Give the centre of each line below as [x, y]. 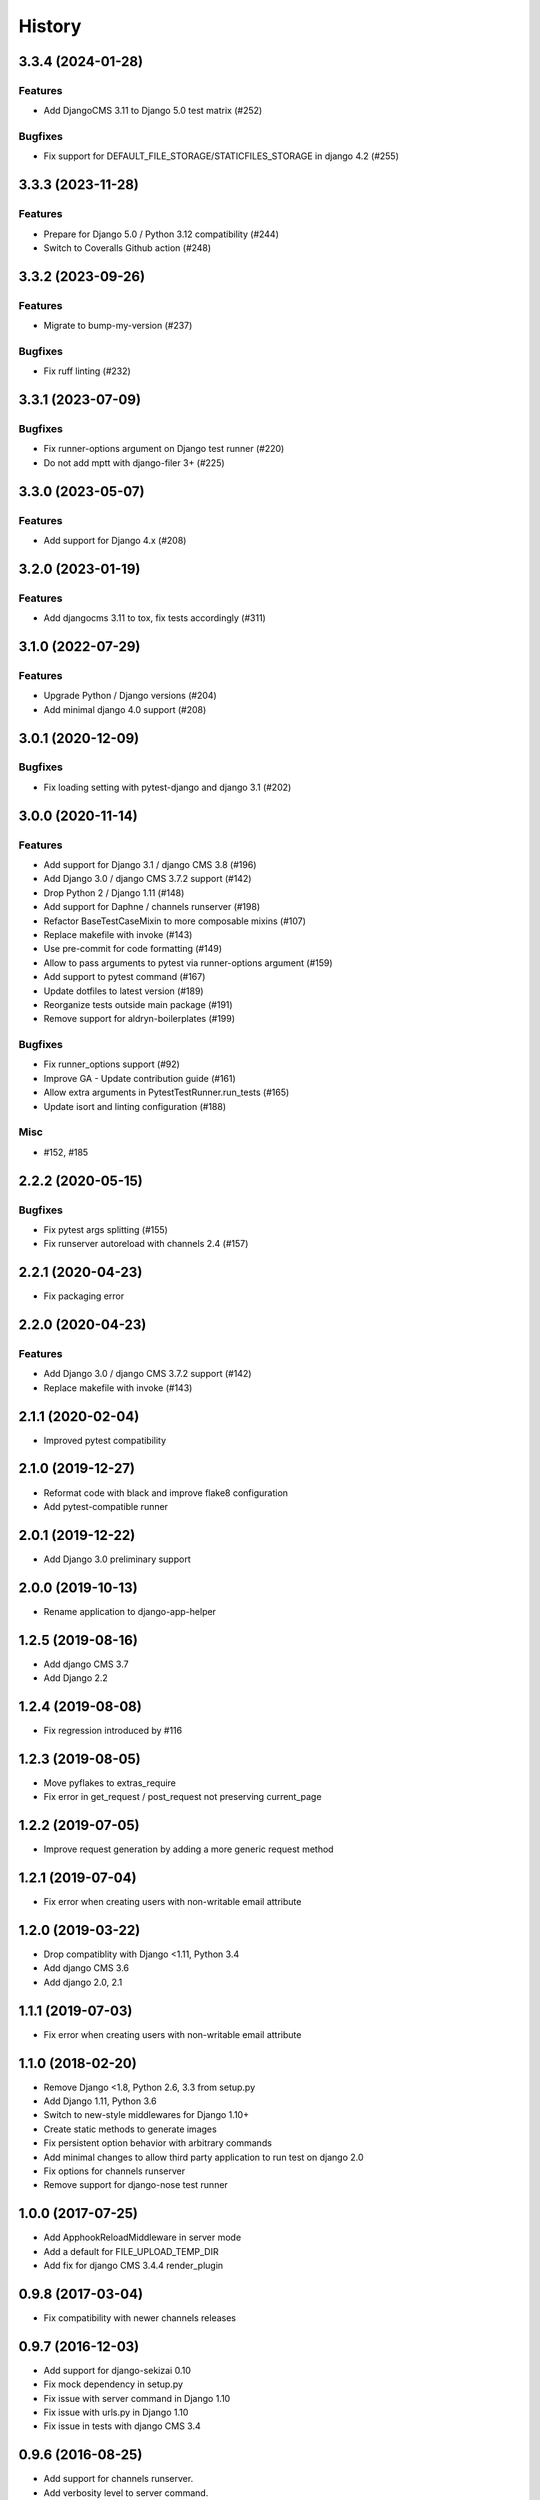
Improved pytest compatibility [105, 1440]
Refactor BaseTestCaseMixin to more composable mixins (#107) [175, 921]
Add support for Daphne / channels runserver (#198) [152, 907]
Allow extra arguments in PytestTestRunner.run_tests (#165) [166, 1092]
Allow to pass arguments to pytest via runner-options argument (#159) [188, 962]
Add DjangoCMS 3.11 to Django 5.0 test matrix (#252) [153, 111]
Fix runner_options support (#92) [111, 1064]
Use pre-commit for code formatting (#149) [133, 949]
